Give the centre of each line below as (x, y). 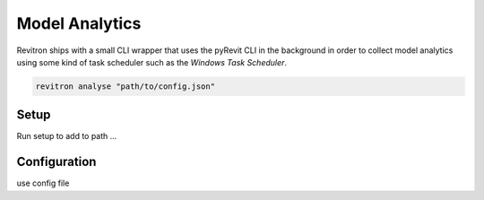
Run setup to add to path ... (67, 136)
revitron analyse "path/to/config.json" (125, 86)
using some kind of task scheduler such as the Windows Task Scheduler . (151, 62)
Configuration (56, 162)
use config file (43, 183)
